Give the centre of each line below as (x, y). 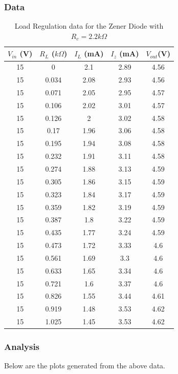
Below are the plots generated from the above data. (85, 366)
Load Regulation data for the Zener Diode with (89, 26)
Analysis (22, 347)
